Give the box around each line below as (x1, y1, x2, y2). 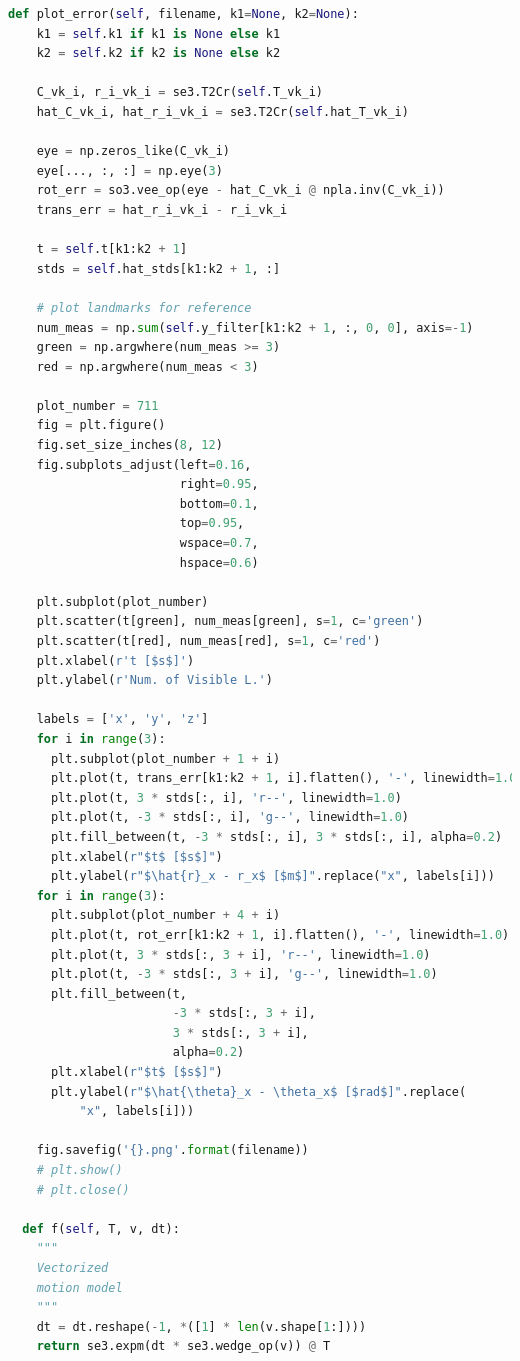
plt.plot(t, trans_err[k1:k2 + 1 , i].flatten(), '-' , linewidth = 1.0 (50, 771, 517, 786)
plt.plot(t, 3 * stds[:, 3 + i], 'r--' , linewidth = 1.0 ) (50, 947, 431, 962)
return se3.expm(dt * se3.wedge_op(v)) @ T (36, 1339, 331, 1354)
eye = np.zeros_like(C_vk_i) (36, 144, 230, 159)
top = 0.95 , (179, 516, 245, 531)
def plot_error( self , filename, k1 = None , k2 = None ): (8, 7, 359, 21)
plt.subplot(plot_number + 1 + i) (50, 751, 281, 766)
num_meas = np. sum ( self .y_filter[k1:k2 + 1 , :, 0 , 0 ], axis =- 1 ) (36, 320, 474, 335)
